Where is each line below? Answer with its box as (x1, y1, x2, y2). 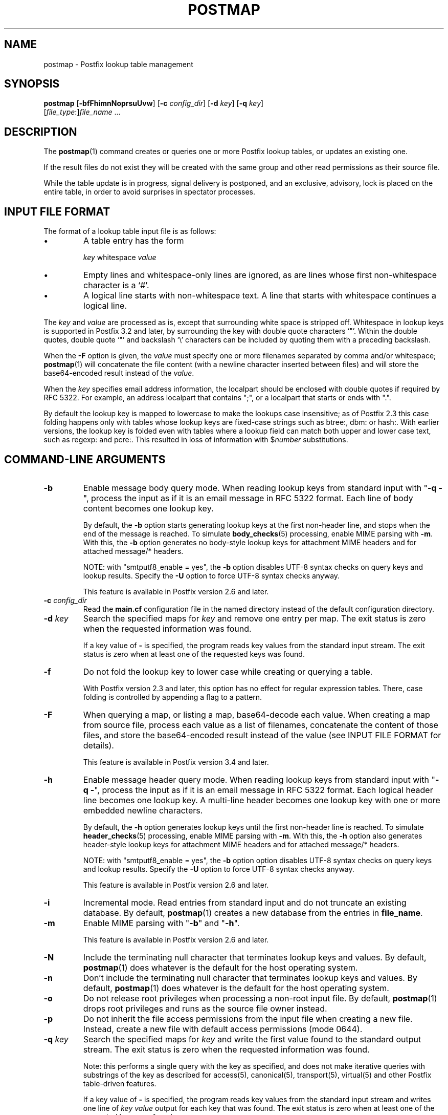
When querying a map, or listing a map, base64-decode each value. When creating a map (83, 709, 430, 720)
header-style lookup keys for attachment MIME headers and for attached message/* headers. (83, 840, 399, 849)
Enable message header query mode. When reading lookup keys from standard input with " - (83, 774, 439, 785)
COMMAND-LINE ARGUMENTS (4, 453, 166, 466)
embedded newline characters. (83, 805, 203, 816)
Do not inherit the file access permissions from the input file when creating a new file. (83, 1013, 413, 1024)
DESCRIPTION (4, 125, 77, 138)
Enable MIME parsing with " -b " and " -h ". (83, 917, 240, 928)
